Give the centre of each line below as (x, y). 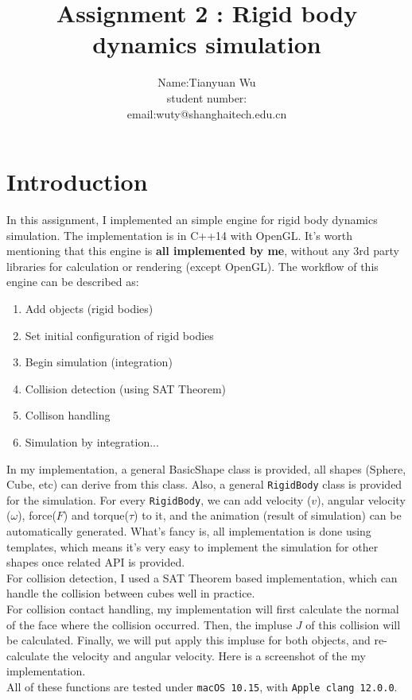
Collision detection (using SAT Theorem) (125, 388)
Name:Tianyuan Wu (207, 82)
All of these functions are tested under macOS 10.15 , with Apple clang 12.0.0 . (202, 686)
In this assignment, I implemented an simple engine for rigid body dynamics (192, 220)
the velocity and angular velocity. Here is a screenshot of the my (209, 655)
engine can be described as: (73, 282)
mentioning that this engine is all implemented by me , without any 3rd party (203, 251)
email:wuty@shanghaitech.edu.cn (207, 113)
